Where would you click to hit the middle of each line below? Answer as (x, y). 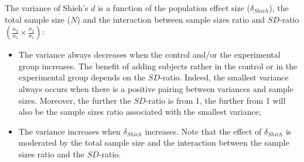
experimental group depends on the (82, 77)
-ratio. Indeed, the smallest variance (224, 77)
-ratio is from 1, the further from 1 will (216, 100)
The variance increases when (69, 131)
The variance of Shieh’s (47, 8)
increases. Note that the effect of (203, 131)
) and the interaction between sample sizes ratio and (171, 19)
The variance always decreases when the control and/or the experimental (149, 54)
